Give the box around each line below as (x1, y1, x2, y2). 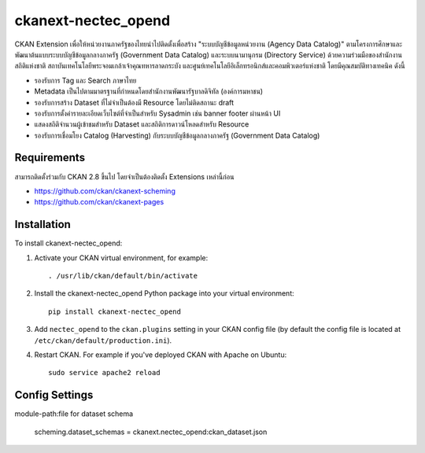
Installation (14, 218, 71, 231)
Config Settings (14, 389, 94, 402)
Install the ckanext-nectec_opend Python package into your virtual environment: (34, 289, 294, 298)
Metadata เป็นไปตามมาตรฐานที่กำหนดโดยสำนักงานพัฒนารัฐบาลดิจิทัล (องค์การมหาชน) (34, 87, 264, 96)
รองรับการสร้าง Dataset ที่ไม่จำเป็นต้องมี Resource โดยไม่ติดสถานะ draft (34, 98, 235, 107)
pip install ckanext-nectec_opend (48, 307, 181, 316)
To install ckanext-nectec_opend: (14, 238, 123, 248)
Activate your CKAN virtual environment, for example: (34, 252, 209, 263)
